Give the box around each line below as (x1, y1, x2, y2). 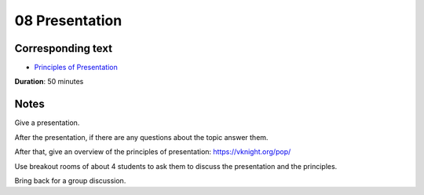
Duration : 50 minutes (14, 77, 84, 86)
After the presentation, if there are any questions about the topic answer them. (14, 132, 269, 142)
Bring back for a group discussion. (14, 175, 126, 185)
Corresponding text (14, 42, 113, 55)
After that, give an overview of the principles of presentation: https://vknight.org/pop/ (14, 147, 291, 156)
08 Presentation (14, 12, 122, 29)
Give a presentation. (14, 118, 80, 127)
